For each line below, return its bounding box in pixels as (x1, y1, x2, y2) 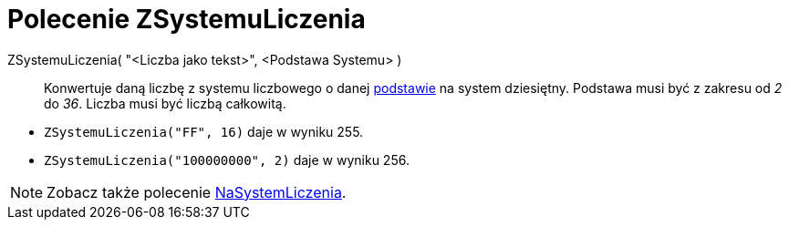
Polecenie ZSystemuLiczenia (7, 4, 366, 35)
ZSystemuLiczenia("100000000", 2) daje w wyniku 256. (44, 151, 410, 168)
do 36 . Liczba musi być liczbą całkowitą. (44, 95, 286, 111)
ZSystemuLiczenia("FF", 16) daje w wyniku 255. (44, 123, 364, 139)
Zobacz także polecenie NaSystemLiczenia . (47, 182, 347, 201)
